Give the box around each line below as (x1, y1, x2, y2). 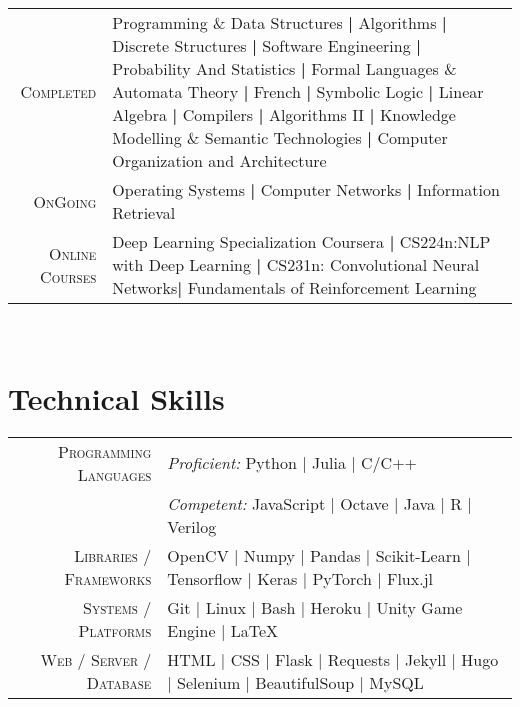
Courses (40, 264, 97, 288)
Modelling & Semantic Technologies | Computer (112, 126, 448, 149)
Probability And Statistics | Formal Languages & (112, 57, 457, 80)
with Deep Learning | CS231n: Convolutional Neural (112, 253, 480, 276)
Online (48, 241, 97, 265)
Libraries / (74, 543, 152, 567)
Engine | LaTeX (167, 618, 278, 642)
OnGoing (33, 189, 97, 213)
